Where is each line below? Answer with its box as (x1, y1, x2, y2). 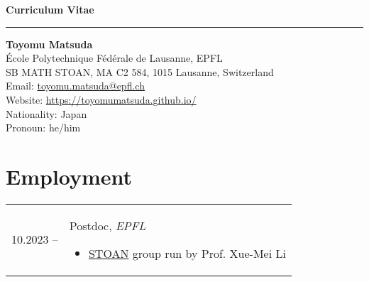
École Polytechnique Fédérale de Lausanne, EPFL (6, 50, 223, 65)
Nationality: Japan (6, 106, 87, 121)
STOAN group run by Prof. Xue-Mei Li (88, 244, 286, 261)
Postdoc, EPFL (69, 217, 146, 234)
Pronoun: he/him (6, 120, 81, 135)
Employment (6, 161, 133, 190)
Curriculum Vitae (6, 2, 94, 16)
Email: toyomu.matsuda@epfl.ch (6, 78, 145, 93)
